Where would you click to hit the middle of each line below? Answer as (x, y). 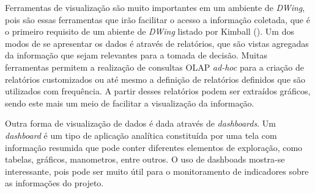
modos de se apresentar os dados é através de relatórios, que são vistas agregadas (157, 43)
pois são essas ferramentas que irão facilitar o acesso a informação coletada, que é (157, 19)
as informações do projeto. (54, 183)
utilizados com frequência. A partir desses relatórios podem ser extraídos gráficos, (158, 91)
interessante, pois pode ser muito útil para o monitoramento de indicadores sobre (157, 171)
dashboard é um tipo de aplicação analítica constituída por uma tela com (141, 135)
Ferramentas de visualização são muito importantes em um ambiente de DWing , (155, 7)
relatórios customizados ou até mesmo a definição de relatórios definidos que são (155, 79)
